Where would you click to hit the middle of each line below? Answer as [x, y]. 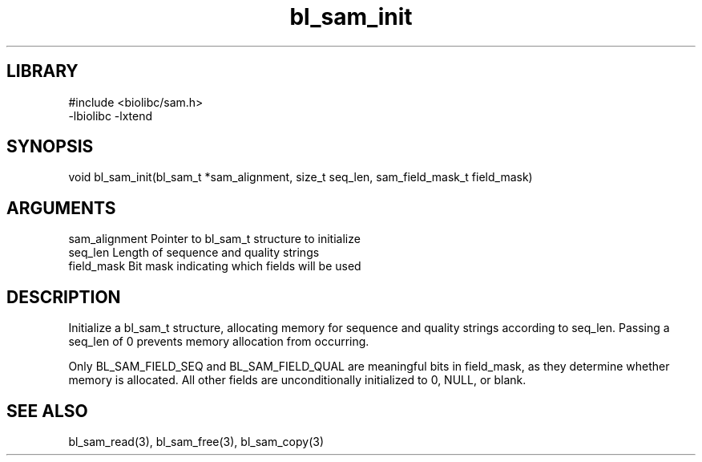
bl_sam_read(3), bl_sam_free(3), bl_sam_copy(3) [196, 441]
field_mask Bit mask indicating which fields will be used [215, 266]
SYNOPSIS [50, 147]
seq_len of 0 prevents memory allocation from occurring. [219, 342]
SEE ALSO [47, 411]
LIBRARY [42, 71]
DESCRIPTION [64, 297]
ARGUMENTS [61, 208]
